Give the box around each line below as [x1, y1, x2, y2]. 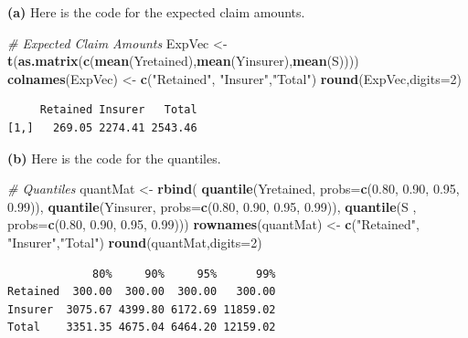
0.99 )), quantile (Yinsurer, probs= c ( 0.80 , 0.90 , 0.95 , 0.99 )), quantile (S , [7, 196, 417, 216]
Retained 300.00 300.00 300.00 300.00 [7, 285, 276, 299]
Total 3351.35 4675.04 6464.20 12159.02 [7, 321, 276, 334]
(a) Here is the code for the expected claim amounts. [7, 3, 305, 21]
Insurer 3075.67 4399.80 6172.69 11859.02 [7, 302, 276, 316]
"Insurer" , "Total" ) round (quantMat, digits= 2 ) [7, 232, 262, 251]
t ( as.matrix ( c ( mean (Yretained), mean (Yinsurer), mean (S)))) [7, 51, 359, 70]
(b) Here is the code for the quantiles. [7, 148, 221, 167]
